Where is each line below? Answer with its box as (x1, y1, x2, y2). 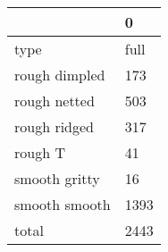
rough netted (14, 90, 95, 111)
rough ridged (14, 116, 95, 137)
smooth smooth (14, 194, 111, 214)
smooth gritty (14, 168, 100, 189)
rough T (14, 142, 65, 163)
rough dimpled (14, 64, 105, 85)
